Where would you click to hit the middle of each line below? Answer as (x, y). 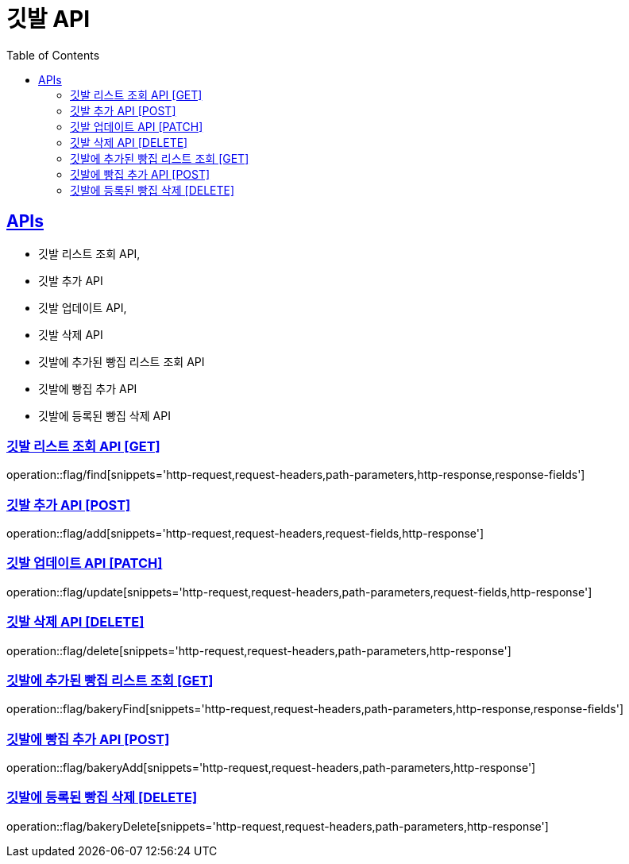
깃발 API (48, 19)
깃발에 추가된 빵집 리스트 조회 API (122, 361)
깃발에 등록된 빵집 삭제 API (104, 415)
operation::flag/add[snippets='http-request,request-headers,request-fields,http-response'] (245, 534)
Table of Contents (53, 55)
